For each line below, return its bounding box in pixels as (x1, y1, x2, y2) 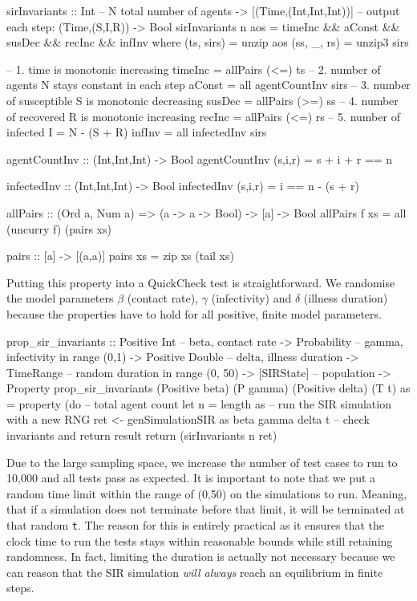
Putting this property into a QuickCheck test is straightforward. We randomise (6, 274, 395, 290)
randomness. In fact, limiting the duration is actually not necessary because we (6, 548, 395, 565)
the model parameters (6, 290, 114, 307)
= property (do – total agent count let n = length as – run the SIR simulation (6, 395, 391, 412)
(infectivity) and (211, 290, 292, 307)
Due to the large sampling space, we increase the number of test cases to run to (6, 453, 398, 470)
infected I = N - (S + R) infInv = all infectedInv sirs (6, 124, 267, 140)
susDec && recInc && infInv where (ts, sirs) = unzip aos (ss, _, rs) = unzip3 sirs (6, 34, 409, 51)
